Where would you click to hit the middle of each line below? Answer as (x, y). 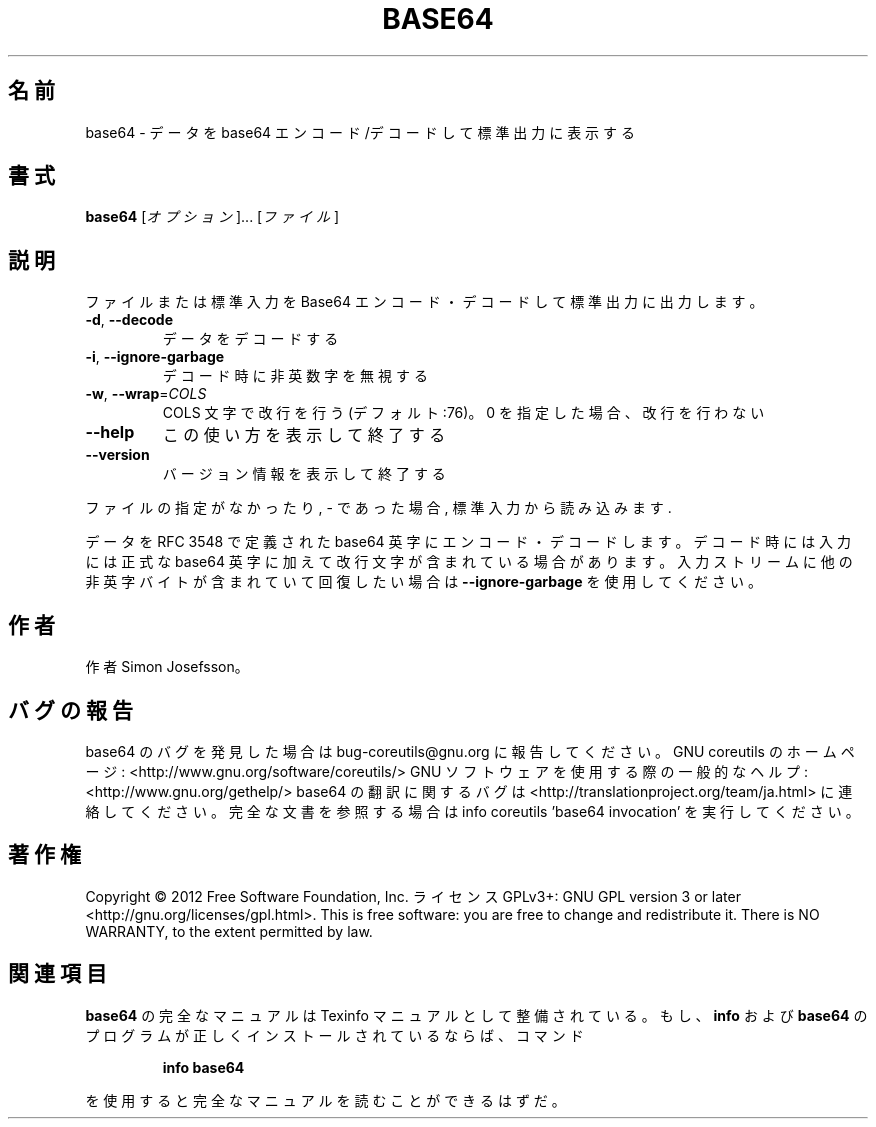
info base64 (203, 1067)
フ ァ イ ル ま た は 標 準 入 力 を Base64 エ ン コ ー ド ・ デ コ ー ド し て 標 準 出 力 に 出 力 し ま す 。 (424, 302)
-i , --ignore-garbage (155, 357)
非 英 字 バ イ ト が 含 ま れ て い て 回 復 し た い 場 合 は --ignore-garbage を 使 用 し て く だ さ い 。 (423, 582)
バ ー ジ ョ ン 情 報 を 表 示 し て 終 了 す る (304, 474)
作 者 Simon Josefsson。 (167, 667)
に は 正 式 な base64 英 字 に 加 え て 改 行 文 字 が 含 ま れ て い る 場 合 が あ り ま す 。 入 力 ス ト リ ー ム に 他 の (469, 562)
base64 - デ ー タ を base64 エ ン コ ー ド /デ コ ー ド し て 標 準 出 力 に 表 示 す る (360, 132)
